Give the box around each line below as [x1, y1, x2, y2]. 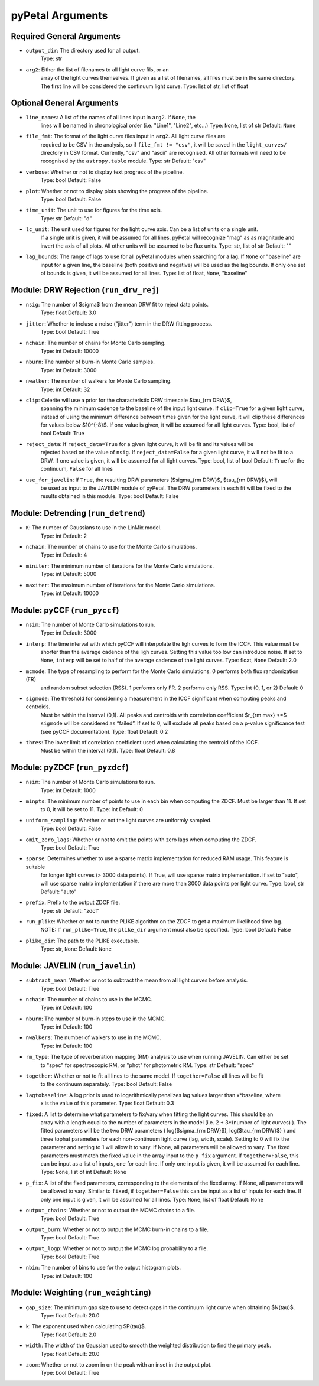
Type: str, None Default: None [40, 945, 112, 952]
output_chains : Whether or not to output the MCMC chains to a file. [25, 1206, 196, 1213]
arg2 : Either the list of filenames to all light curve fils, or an [25, 66, 169, 73]
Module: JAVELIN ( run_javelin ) [11, 961, 136, 971]
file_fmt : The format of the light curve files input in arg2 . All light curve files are [25, 133, 226, 140]
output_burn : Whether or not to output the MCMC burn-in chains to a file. [25, 1226, 209, 1233]
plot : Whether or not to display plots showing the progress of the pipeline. [25, 187, 209, 194]
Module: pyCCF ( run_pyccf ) [11, 605, 119, 615]
